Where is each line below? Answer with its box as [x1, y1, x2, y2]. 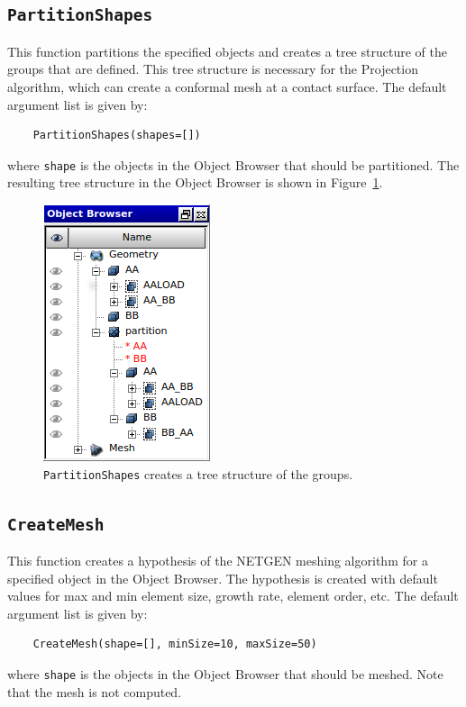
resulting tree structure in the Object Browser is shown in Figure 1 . [7, 173, 383, 192]
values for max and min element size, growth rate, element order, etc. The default [7, 586, 459, 605]
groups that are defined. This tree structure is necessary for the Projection [7, 59, 418, 78]
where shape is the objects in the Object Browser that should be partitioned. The [7, 155, 460, 174]
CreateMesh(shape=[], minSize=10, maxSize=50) [32, 638, 317, 651]
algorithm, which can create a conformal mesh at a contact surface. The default [7, 77, 447, 95]
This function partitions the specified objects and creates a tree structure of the [7, 41, 447, 60]
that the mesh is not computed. [7, 682, 182, 701]
